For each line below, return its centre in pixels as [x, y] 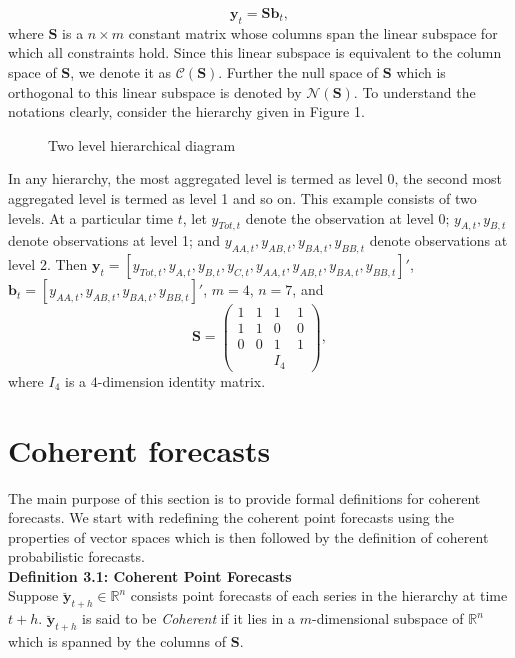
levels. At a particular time [91, 217]
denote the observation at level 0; [347, 217]
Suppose [33, 595]
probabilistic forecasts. [76, 556]
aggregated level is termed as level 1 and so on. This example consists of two [242, 197]
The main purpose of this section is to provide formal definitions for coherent [244, 497]
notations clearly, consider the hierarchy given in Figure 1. [186, 111]
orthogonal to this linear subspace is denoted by [155, 91]
